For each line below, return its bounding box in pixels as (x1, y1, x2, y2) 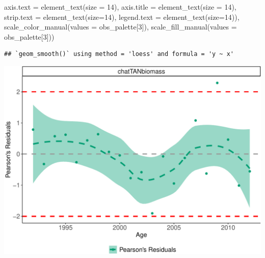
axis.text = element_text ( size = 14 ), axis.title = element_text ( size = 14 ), (4, 2, 236, 12)
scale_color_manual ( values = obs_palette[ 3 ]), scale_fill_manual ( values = (4, 21, 237, 32)
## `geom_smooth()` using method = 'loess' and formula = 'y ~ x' (4, 50, 234, 58)
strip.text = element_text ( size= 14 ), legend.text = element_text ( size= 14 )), (4, 11, 240, 22)
